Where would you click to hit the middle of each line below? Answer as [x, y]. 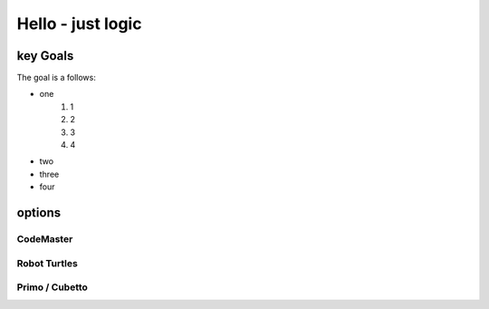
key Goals [45, 56]
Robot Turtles [48, 263]
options [39, 212]
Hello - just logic [79, 24]
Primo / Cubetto [52, 287]
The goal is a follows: [57, 78]
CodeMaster [45, 238]
